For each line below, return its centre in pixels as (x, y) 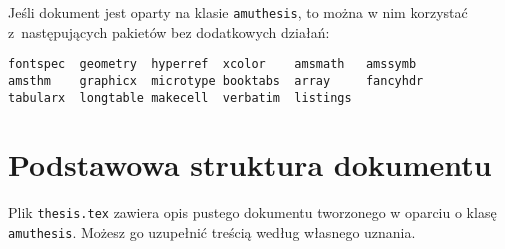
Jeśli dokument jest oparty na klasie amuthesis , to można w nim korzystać (238, 12)
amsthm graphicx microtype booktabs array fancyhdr (216, 80)
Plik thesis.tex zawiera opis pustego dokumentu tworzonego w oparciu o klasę (252, 212)
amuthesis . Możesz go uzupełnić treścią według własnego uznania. (212, 232)
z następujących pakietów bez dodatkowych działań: (169, 31)
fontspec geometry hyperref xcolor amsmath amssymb (212, 64)
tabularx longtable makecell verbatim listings (180, 97)
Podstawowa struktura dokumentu (250, 164)
